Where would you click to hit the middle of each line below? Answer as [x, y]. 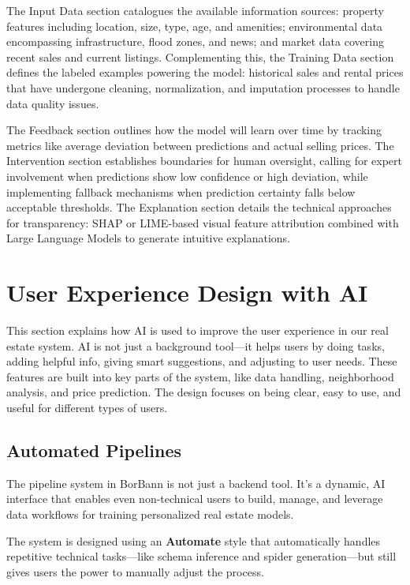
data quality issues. [53, 103]
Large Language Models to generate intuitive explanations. [148, 238]
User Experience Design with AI [187, 292]
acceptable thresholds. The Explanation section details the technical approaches [199, 207]
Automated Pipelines [94, 450]
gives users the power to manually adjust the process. [135, 571]
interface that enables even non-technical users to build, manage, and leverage [195, 499]
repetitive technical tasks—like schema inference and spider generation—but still [201, 556]
